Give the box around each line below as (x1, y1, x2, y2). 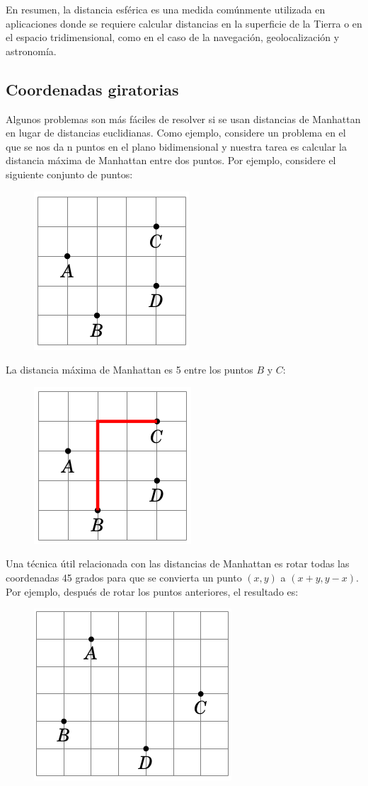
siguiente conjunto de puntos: (6, 166, 133, 181)
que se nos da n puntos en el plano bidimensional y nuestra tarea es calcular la (6, 139, 347, 154)
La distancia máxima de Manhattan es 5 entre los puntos (6, 362, 253, 377)
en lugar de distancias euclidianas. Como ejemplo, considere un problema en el (6, 125, 346, 140)
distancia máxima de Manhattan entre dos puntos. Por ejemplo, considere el (6, 153, 336, 168)
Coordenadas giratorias (6, 78, 179, 100)
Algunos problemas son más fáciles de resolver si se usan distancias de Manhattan (6, 111, 361, 126)
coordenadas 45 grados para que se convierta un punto (6, 570, 242, 584)
